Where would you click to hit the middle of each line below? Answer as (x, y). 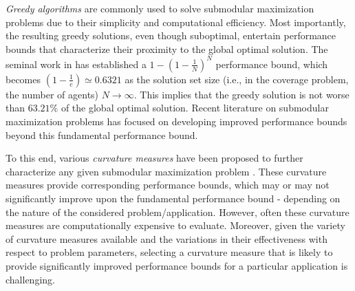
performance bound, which (272, 64)
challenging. (30, 279)
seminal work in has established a (76, 64)
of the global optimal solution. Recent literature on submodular (195, 108)
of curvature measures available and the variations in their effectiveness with (166, 238)
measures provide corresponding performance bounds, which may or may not (168, 185)
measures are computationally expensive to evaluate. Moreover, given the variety (175, 225)
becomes (23, 79)
